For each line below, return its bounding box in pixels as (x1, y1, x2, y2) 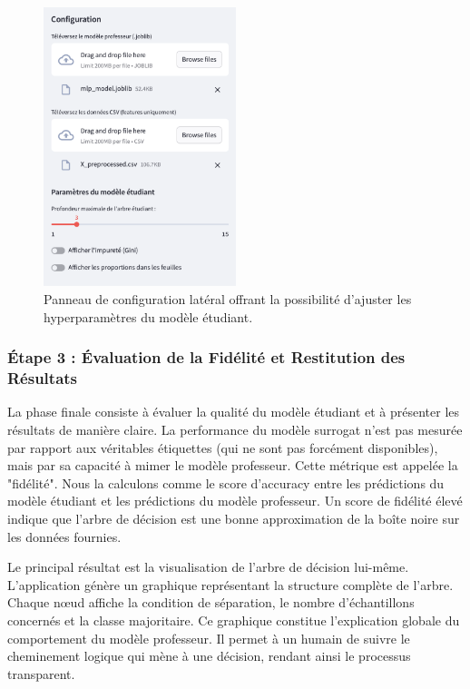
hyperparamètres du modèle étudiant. (44, 307, 253, 326)
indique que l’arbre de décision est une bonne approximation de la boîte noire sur (7, 508, 460, 527)
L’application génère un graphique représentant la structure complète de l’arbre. (7, 575, 454, 594)
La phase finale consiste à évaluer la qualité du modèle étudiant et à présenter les (7, 402, 460, 421)
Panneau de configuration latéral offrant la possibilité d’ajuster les (44, 290, 412, 309)
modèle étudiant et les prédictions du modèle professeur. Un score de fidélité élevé (7, 491, 463, 510)
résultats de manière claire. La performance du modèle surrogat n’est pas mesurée (7, 420, 463, 438)
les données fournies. (7, 527, 122, 546)
